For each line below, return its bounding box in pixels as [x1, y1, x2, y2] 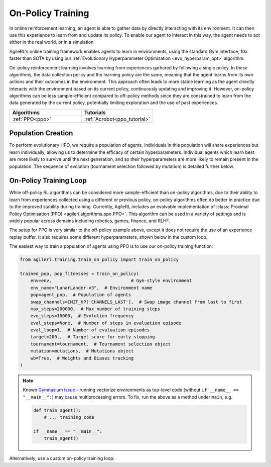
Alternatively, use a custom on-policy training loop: [9, 455, 115, 461]
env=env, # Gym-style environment [30, 278, 192, 284]
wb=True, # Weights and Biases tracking [30, 355, 134, 361]
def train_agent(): [33, 407, 81, 413]
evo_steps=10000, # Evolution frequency [30, 313, 134, 319]
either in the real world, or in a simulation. [9, 39, 95, 45]
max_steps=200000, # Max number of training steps [30, 306, 161, 312]
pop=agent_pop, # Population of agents [30, 292, 131, 298]
